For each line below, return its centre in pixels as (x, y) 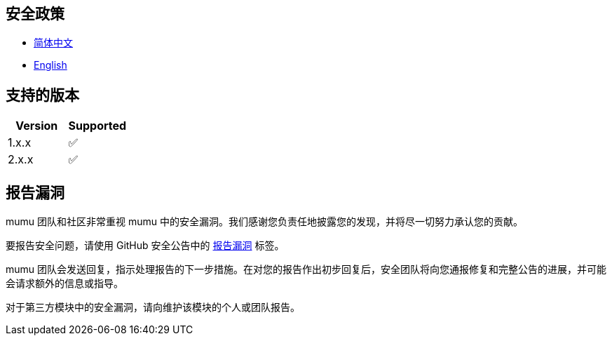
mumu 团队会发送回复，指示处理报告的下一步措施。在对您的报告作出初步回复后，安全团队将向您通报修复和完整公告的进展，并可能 (306, 269)
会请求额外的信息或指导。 (64, 283)
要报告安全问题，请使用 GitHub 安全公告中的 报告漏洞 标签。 (145, 246)
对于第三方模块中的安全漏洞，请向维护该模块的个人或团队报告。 (153, 307)
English (50, 65)
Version (37, 126)
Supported (97, 126)
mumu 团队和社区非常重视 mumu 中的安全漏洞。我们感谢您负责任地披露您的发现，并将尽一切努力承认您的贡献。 (264, 222)
